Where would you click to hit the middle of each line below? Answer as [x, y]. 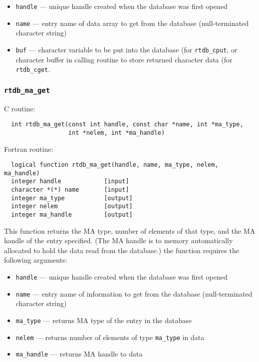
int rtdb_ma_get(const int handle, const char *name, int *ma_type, [127, 125]
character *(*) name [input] [70, 190]
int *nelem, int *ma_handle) [117, 133]
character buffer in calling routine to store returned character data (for [124, 59]
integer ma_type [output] [72, 198]
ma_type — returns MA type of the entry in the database [104, 320]
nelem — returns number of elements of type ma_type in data [110, 337]
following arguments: [36, 260]
